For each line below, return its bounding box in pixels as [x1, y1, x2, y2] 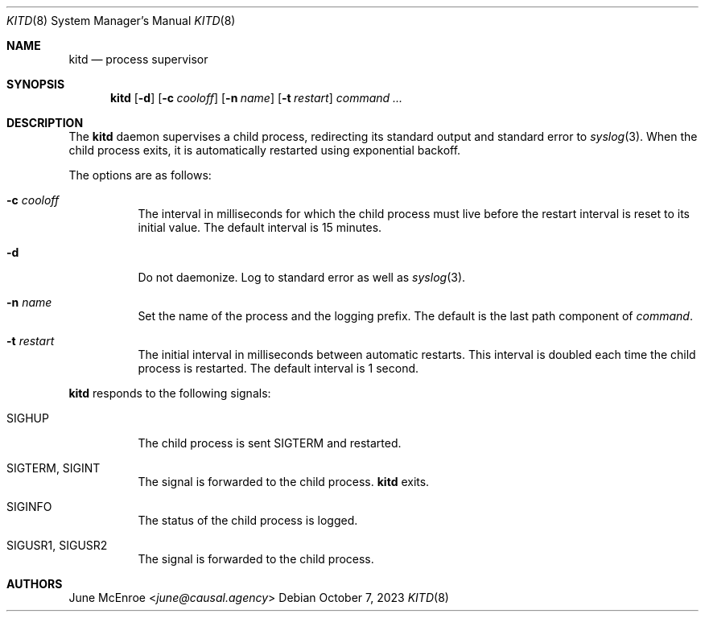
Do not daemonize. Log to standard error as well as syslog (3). [138, 270, 466, 284]
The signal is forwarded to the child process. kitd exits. [138, 475, 430, 488]
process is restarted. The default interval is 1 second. [138, 361, 419, 375]
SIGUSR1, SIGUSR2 [6, 538, 108, 552]
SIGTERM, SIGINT [6, 461, 101, 475]
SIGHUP [6, 411, 49, 425]
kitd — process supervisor [68, 52, 208, 66]
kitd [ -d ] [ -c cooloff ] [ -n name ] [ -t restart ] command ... [110, 91, 403, 105]
